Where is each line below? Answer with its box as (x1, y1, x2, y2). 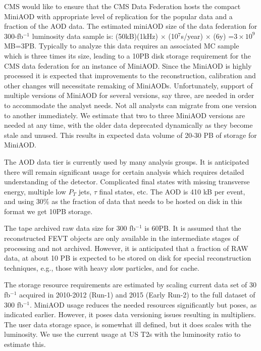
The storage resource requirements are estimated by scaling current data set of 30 (4, 279, 257, 290)
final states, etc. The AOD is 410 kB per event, (99, 186, 245, 196)
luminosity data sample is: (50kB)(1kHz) (32, 30, 159, 41)
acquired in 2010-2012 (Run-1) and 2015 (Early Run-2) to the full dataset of (19, 289, 255, 300)
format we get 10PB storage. (4, 206, 93, 216)
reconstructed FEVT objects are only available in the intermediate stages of (4, 233, 239, 243)
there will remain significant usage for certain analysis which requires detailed (4, 166, 244, 177)
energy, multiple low (4, 186, 66, 196)
